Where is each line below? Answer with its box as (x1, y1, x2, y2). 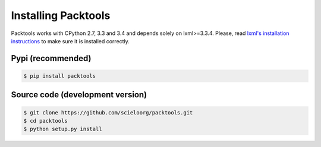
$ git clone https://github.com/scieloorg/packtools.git (23, 109, 193, 116)
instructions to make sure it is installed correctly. (11, 37, 130, 44)
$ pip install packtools (23, 72, 96, 79)
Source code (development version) (11, 90, 147, 100)
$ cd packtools (23, 117, 68, 124)
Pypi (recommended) (11, 53, 92, 63)
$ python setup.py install (23, 126, 102, 133)
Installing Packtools (11, 9, 111, 22)
